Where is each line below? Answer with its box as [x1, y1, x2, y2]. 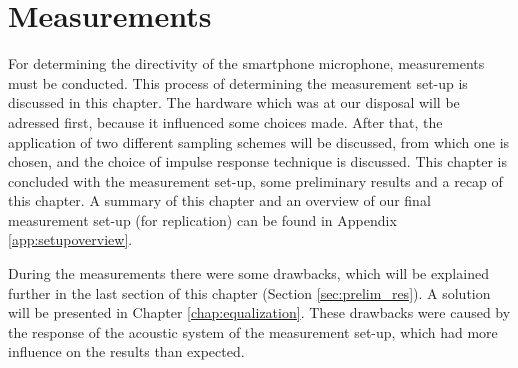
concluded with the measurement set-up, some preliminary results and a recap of [8, 170, 503, 191]
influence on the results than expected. [8, 341, 245, 362]
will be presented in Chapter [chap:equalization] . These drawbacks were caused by [8, 302, 511, 323]
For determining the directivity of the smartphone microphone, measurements [8, 53, 485, 74]
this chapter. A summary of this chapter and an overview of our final [8, 190, 431, 211]
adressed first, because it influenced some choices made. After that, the [8, 111, 443, 132]
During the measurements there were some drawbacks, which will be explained [8, 263, 489, 284]
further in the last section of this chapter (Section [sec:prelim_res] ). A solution [8, 282, 491, 303]
